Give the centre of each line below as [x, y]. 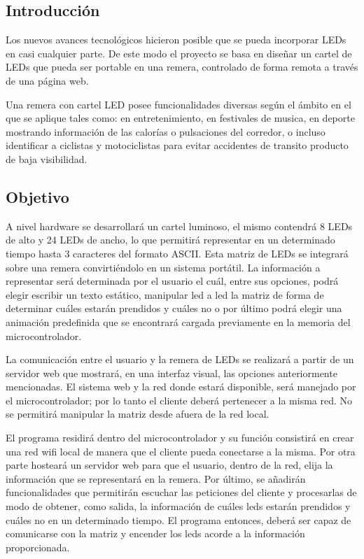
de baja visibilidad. [47, 158]
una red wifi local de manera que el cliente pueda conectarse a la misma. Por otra [181, 451]
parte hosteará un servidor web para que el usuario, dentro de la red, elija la [169, 465]
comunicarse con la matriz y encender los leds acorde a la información [155, 533]
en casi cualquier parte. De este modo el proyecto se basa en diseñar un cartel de [179, 53]
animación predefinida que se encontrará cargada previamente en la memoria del [178, 321]
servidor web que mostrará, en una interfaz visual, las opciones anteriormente [171, 373]
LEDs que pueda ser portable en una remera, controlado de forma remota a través [182, 67]
